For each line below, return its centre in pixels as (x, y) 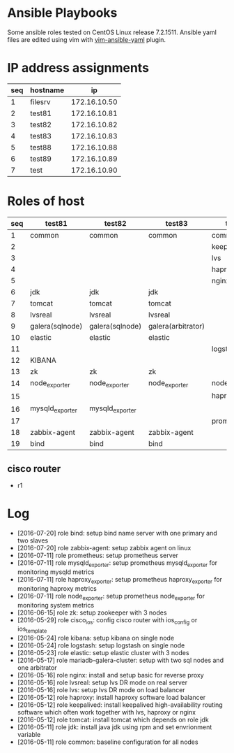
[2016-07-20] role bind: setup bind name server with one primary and (117, 533)
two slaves (33, 540)
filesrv (40, 101)
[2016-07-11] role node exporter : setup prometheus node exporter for (111, 597)
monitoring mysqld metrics (56, 572)
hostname (47, 90)
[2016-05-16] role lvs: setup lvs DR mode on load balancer (101, 690)
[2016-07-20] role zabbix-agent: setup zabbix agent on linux (104, 548)
